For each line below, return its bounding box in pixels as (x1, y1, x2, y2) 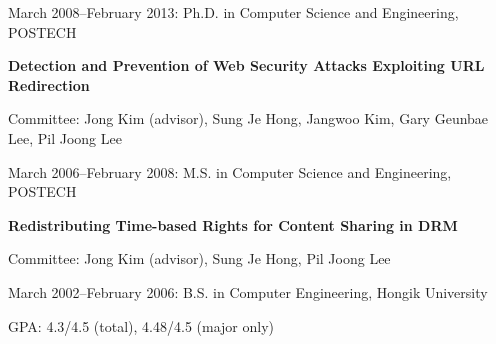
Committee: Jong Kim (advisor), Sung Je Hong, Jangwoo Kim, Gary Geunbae (8, 108, 489, 129)
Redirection (8, 74, 90, 95)
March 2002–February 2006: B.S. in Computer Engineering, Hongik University (8, 281, 488, 302)
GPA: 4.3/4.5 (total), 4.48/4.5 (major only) (8, 315, 274, 336)
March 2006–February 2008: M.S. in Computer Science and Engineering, (8, 161, 452, 182)
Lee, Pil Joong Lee (8, 127, 122, 148)
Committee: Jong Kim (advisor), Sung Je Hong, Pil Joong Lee (8, 248, 391, 269)
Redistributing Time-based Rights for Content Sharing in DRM (8, 214, 458, 235)
